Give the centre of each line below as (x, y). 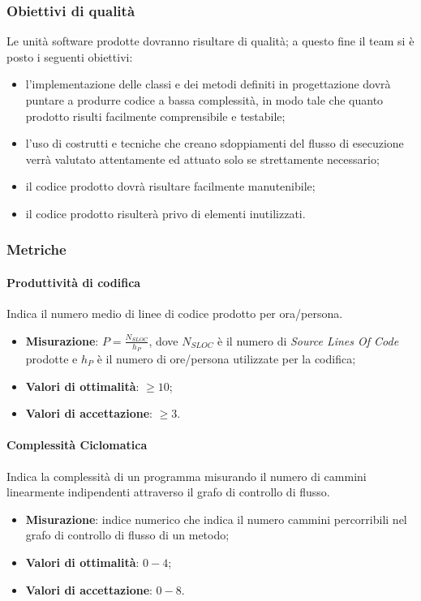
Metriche (37, 249)
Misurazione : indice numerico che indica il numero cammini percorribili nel (216, 519)
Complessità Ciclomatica (77, 445)
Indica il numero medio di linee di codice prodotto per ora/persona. (175, 313)
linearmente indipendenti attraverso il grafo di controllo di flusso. (168, 492)
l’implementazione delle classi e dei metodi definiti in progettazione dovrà (208, 84)
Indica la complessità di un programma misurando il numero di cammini (187, 476)
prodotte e (52, 359)
